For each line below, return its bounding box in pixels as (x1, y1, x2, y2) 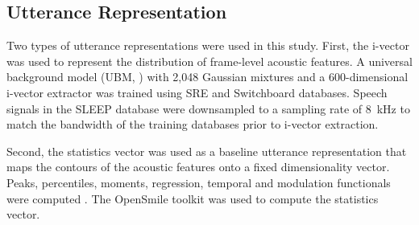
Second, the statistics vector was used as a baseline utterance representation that (6, 142, 407, 159)
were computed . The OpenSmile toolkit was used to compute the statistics (6, 190, 379, 207)
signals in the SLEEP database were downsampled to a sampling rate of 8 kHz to (6, 100, 410, 117)
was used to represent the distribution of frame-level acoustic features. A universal (6, 52, 413, 69)
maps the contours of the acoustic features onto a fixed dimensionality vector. (6, 158, 390, 175)
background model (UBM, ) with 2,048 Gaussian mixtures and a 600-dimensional (6, 68, 409, 85)
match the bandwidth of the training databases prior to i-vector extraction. (6, 116, 379, 133)
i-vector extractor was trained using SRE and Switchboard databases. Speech (6, 84, 388, 100)
